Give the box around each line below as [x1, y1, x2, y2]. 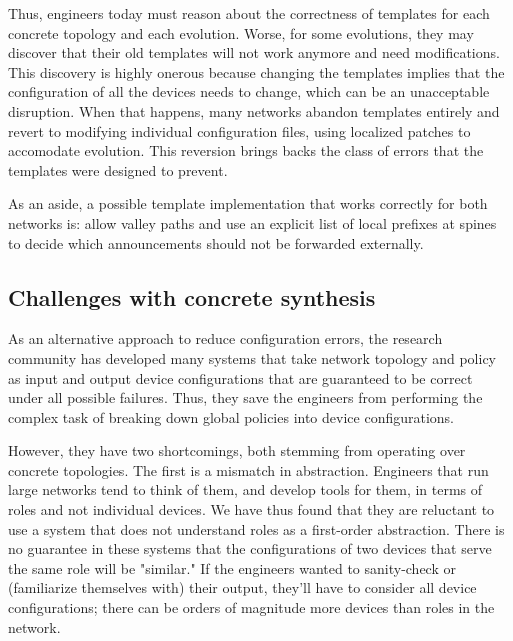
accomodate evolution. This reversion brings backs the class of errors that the [8, 140, 484, 161]
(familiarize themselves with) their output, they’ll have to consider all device [8, 577, 477, 598]
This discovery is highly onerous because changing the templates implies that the [8, 61, 505, 82]
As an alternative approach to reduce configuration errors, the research [8, 328, 443, 349]
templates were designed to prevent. [8, 159, 228, 180]
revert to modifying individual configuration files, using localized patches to [8, 120, 471, 141]
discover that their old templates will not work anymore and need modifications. [8, 42, 500, 63]
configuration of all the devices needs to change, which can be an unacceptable [8, 81, 490, 102]
